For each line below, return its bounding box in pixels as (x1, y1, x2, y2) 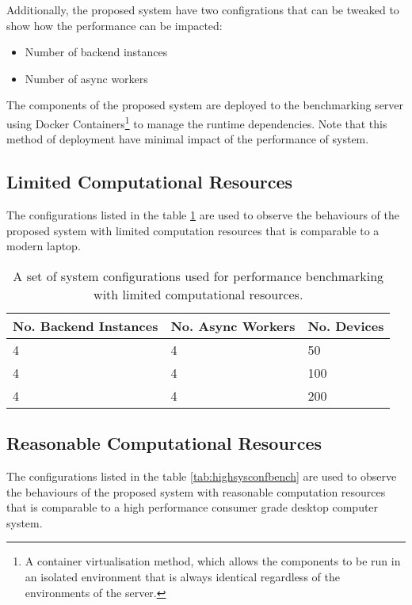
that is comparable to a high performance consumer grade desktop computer (6, 499, 379, 516)
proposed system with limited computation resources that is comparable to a (6, 222, 380, 238)
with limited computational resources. (93, 284, 303, 303)
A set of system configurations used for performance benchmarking (13, 266, 384, 285)
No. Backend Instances (13, 316, 158, 335)
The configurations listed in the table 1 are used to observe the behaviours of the (6, 207, 399, 223)
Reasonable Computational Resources (6, 431, 322, 455)
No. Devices (307, 316, 384, 335)
